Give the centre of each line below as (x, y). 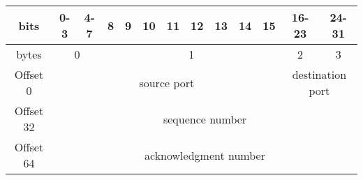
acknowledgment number (205, 155)
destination (319, 74)
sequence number (205, 119)
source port (167, 82)
